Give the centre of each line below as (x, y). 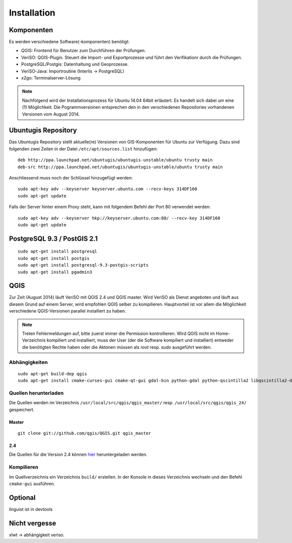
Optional (22, 497)
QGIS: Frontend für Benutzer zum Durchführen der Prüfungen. (83, 51)
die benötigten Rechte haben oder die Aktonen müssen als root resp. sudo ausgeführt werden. (117, 347)
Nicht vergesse (33, 523)
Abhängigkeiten (28, 362)
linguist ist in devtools (31, 509)
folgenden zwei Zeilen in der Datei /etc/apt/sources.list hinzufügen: (83, 149)
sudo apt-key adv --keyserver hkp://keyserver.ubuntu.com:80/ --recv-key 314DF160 (119, 218)
